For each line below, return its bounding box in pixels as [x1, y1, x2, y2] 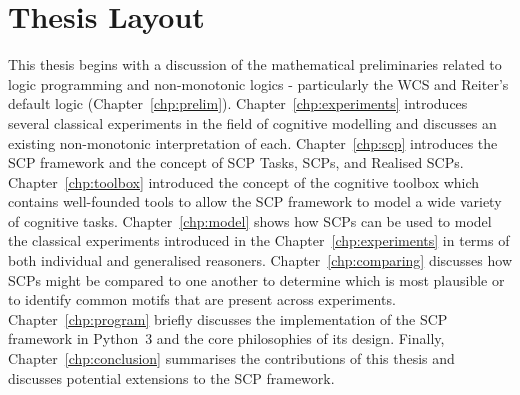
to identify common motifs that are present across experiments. [8, 289, 396, 310]
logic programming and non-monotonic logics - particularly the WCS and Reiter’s [8, 73, 509, 94]
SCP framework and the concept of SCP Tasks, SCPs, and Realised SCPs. [8, 152, 464, 173]
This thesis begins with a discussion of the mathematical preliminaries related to [8, 54, 502, 75]
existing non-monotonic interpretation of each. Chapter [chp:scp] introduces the [8, 132, 498, 153]
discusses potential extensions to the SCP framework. [8, 367, 335, 388]
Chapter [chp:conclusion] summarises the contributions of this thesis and [8, 348, 455, 369]
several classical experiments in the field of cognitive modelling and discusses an [8, 112, 497, 133]
